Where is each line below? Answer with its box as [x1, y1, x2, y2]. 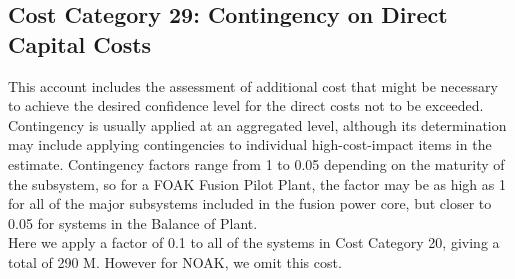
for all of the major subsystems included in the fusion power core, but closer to [8, 193, 492, 214]
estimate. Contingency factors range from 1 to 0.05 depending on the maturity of [8, 153, 505, 174]
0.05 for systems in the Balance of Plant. [8, 212, 258, 233]
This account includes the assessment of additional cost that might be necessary [8, 75, 498, 96]
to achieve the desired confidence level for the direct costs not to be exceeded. [8, 95, 484, 116]
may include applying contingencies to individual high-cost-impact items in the [8, 134, 492, 155]
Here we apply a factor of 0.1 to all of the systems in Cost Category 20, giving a [8, 232, 500, 253]
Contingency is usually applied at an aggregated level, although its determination [8, 114, 507, 135]
